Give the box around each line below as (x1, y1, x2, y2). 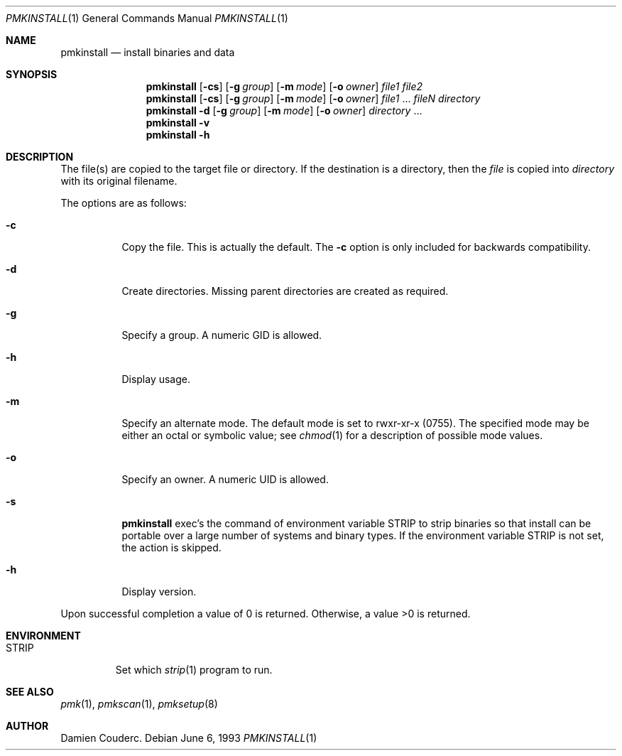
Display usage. (121, 373, 191, 385)
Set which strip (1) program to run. (115, 664, 273, 676)
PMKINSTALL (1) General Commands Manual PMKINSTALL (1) (6, 12, 288, 24)
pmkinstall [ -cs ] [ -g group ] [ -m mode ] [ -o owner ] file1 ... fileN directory (146, 92, 481, 104)
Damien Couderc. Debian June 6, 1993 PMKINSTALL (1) (60, 732, 317, 744)
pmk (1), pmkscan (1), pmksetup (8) (60, 698, 218, 710)
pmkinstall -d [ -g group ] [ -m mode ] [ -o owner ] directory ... (146, 104, 422, 117)
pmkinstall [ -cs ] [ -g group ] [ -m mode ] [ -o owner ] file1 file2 (146, 80, 423, 92)
